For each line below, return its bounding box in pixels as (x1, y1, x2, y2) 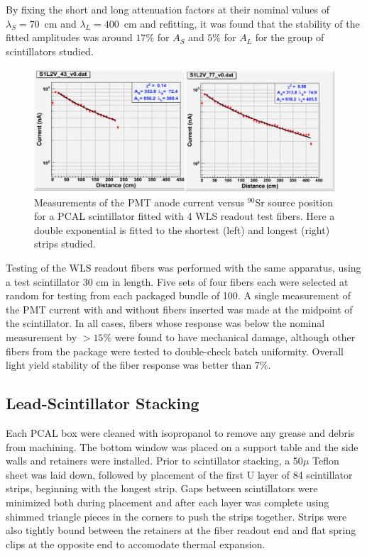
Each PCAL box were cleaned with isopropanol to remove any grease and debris (6, 426, 355, 440)
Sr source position (255, 194, 333, 209)
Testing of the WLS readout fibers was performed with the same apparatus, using (6, 260, 361, 275)
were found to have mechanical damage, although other (114, 330, 356, 345)
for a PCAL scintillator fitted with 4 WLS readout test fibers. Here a (34, 208, 335, 223)
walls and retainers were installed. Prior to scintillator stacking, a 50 (6, 453, 303, 468)
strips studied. (34, 236, 96, 251)
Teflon (312, 453, 339, 468)
